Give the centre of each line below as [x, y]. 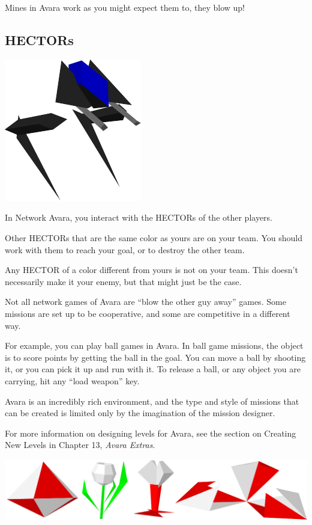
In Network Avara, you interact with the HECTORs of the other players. [139, 217]
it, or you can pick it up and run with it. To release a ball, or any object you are [153, 369]
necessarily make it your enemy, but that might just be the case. [123, 281]
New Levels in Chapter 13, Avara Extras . [80, 445]
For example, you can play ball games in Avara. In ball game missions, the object [154, 345]
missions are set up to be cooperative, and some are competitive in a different [148, 313]
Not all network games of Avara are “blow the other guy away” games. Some [145, 302]
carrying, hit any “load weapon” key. [72, 380]
